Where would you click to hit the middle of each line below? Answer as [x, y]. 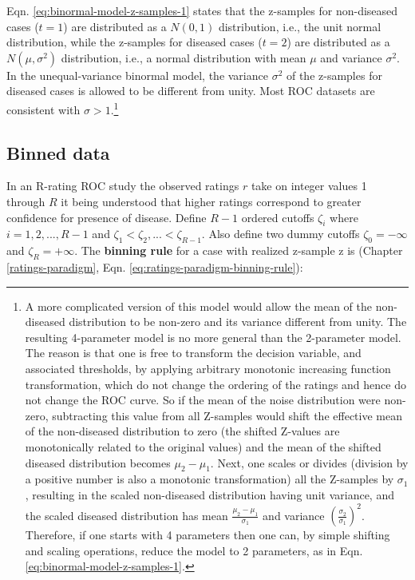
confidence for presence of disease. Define [107, 217]
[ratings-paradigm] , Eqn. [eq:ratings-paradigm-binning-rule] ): [155, 267]
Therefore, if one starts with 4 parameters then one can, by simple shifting [207, 535]
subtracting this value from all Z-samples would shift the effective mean [227, 415]
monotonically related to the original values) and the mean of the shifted [203, 446]
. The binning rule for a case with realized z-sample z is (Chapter [239, 250]
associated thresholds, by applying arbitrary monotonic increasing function [208, 368]
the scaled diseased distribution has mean [126, 515]
